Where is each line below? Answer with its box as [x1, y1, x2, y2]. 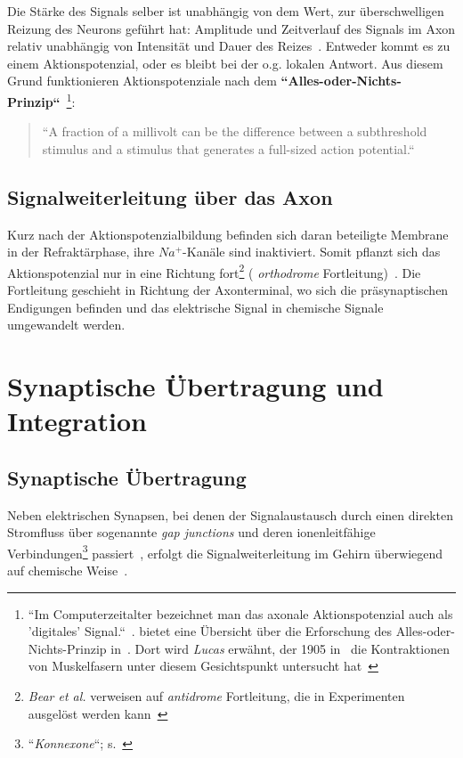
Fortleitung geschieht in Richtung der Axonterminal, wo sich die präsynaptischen [7, 281, 449, 299]
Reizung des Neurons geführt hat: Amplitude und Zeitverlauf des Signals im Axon [7, 19, 456, 37]
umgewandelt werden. [7, 315, 126, 334]
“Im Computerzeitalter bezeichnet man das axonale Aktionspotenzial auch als [28, 604, 453, 623]
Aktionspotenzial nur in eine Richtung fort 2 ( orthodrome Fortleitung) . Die [7, 260, 421, 281]
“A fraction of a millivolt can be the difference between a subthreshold [42, 122, 427, 141]
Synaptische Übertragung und [7, 368, 384, 404]
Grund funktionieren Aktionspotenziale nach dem [7, 71, 277, 90]
